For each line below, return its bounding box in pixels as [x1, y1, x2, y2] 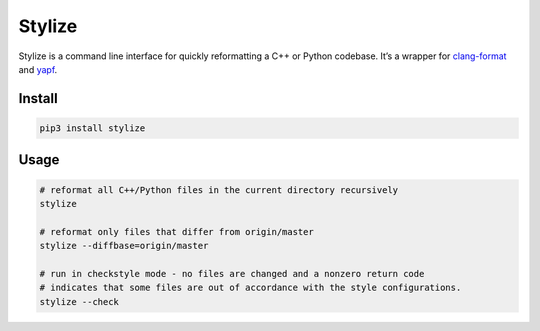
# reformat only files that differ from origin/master [39, 226, 314, 237]
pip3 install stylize [39, 122, 146, 134]
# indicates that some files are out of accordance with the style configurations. [39, 282, 462, 294]
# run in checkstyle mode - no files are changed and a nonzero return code [39, 268, 425, 279]
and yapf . [18, 63, 58, 75]
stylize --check [39, 296, 120, 307]
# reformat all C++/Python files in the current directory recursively [39, 184, 399, 195]
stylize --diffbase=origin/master [39, 240, 209, 252]
